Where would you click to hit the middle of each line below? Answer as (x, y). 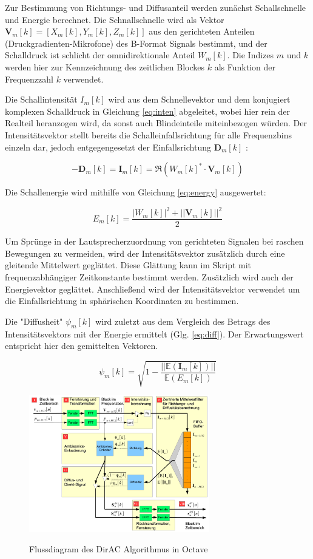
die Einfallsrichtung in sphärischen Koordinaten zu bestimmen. (122, 301)
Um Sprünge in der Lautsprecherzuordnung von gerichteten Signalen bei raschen (154, 241)
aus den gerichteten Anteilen (202, 31)
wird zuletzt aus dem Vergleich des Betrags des (183, 321)
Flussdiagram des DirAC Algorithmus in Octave (119, 548)
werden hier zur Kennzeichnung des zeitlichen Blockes (105, 66)
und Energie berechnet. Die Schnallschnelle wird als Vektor (115, 19)
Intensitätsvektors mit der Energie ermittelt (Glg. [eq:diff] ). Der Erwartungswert (154, 334)
